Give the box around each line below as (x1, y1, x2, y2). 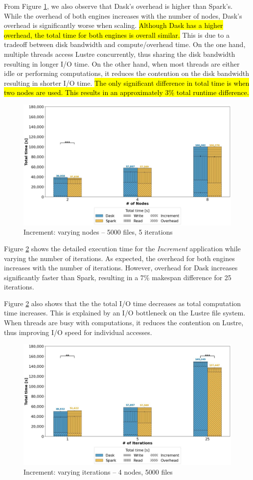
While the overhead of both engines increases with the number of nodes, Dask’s (4, 10, 242, 21)
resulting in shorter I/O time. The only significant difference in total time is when (4, 77, 250, 88)
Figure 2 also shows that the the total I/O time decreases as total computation (4, 298, 241, 308)
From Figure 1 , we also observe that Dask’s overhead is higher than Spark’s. (4, 1, 233, 11)
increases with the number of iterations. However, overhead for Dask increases (4, 263, 238, 273)
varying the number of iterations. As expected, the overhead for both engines (4, 253, 235, 263)
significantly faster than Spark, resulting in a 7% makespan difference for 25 (4, 272, 231, 282)
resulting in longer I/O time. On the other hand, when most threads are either (4, 58, 240, 69)
